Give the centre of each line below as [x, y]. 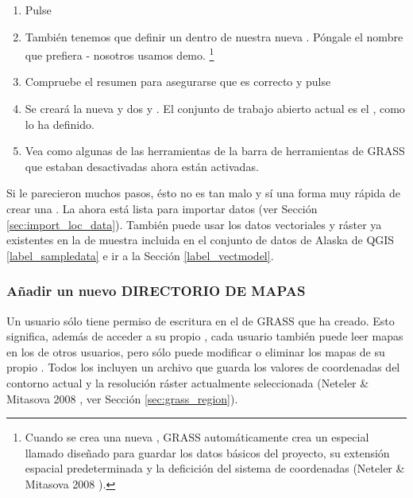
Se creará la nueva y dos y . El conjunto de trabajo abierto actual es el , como [215, 109]
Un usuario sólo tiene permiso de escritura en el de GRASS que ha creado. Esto [201, 320]
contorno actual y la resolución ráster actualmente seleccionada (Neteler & [188, 382]
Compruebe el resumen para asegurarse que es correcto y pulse [178, 82]
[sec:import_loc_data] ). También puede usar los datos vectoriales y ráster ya [194, 224]
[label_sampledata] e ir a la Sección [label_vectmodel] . [140, 255]
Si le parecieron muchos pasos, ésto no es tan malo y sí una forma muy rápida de [204, 193]
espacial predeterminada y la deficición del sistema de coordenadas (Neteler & [215, 468]
